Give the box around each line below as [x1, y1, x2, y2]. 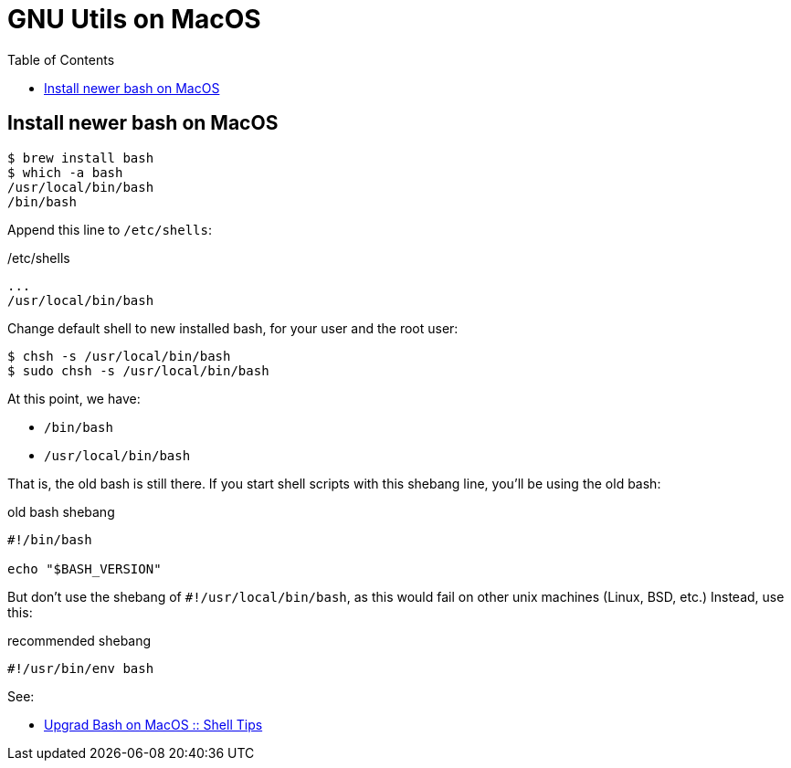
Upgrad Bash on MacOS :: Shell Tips [44, 716, 263, 732]
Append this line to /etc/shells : [7, 221, 213, 237]
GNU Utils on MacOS [7, 4, 261, 35]
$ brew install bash [7, 150, 154, 165]
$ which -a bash [7, 164, 123, 180]
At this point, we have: [7, 390, 141, 406]
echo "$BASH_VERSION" [7, 561, 162, 576]
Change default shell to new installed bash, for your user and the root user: [7, 320, 459, 336]
